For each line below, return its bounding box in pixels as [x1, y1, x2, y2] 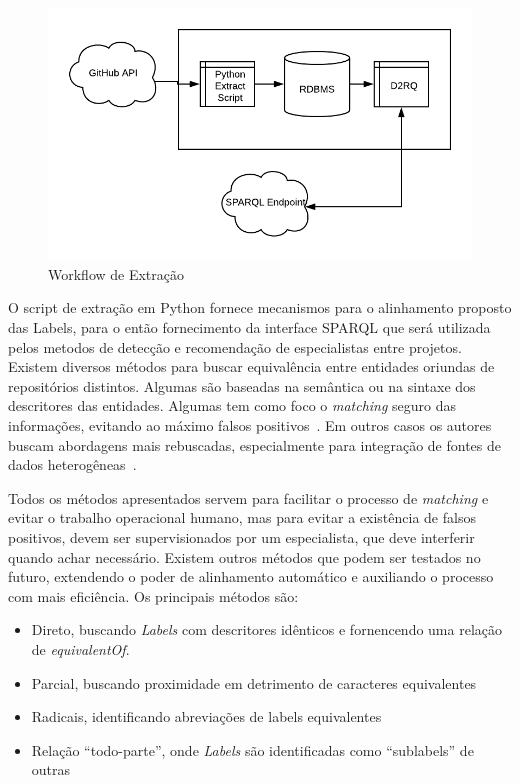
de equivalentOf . [31, 638, 130, 659]
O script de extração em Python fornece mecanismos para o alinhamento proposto [8, 297, 512, 318]
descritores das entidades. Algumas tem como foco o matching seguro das [8, 395, 457, 416]
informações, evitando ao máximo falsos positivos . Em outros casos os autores [8, 414, 492, 435]
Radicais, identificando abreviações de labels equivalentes [31, 706, 382, 727]
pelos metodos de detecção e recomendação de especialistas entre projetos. [8, 336, 462, 357]
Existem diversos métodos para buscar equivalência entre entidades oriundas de [8, 356, 495, 377]
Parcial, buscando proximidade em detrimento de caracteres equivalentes [31, 672, 477, 693]
